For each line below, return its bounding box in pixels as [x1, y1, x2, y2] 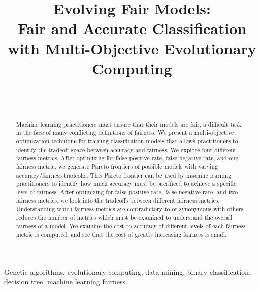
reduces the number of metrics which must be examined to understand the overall [16, 213, 233, 221]
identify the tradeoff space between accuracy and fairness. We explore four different [16, 145, 237, 154]
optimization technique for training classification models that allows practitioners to [16, 136, 238, 145]
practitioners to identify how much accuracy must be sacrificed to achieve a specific [16, 179, 237, 188]
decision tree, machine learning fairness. [4, 276, 128, 287]
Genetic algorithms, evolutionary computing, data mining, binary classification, [4, 266, 251, 277]
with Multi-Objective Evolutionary [8, 38, 256, 59]
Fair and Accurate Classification [17, 18, 247, 39]
